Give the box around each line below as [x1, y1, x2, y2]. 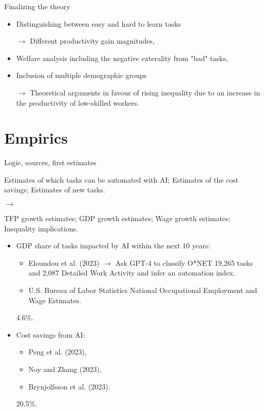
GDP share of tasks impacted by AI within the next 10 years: [16, 240, 211, 251]
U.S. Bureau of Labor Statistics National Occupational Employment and [28, 285, 257, 296]
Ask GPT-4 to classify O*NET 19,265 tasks [115, 257, 253, 268]
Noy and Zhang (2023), [28, 364, 102, 374]
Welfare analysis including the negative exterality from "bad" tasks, [16, 52, 228, 63]
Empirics [4, 127, 68, 148]
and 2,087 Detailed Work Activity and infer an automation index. [28, 267, 235, 278]
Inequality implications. [4, 223, 78, 233]
